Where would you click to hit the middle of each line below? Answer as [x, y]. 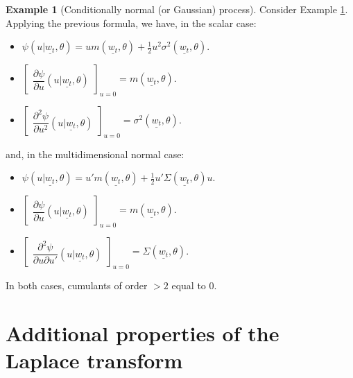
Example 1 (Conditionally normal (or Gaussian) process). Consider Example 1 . [177, 9]
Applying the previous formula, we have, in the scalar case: [131, 23]
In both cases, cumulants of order [77, 285]
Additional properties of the [143, 333]
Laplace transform [94, 360]
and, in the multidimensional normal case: [95, 154]
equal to [189, 285]
